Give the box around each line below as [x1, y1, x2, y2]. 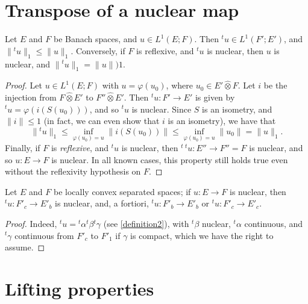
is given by [195, 90, 235, 103]
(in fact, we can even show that [43, 114, 160, 127]
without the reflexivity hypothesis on [5, 165, 141, 178]
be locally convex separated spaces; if [54, 185, 191, 197]
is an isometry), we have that [168, 114, 276, 127]
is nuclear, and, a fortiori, [55, 197, 149, 209]
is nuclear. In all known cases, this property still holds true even [51, 153, 288, 166]
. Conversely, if [71, 44, 125, 57]
